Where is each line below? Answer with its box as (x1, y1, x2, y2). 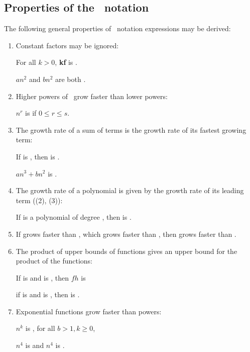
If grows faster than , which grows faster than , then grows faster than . (16, 228, 236, 239)
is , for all (25, 323, 55, 333)
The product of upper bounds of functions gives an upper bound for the (16, 245, 237, 256)
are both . (55, 73, 86, 84)
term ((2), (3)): (16, 195, 63, 205)
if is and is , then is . (16, 289, 80, 300)
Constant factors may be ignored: (16, 40, 119, 50)
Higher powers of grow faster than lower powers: (16, 91, 168, 101)
